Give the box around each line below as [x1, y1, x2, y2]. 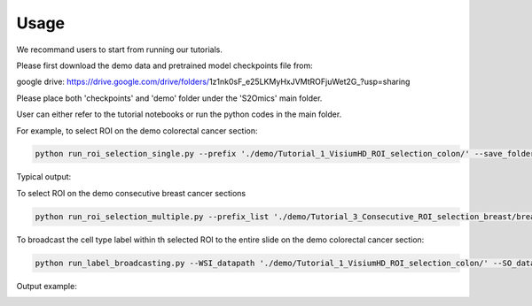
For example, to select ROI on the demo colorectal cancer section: [16, 125, 258, 136]
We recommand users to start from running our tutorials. [16, 44, 223, 55]
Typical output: [16, 172, 72, 182]
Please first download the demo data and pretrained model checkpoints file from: [16, 60, 314, 71]
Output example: [16, 280, 77, 291]
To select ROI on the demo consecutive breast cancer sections [16, 187, 246, 198]
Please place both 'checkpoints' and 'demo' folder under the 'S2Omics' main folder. [16, 93, 323, 103]
